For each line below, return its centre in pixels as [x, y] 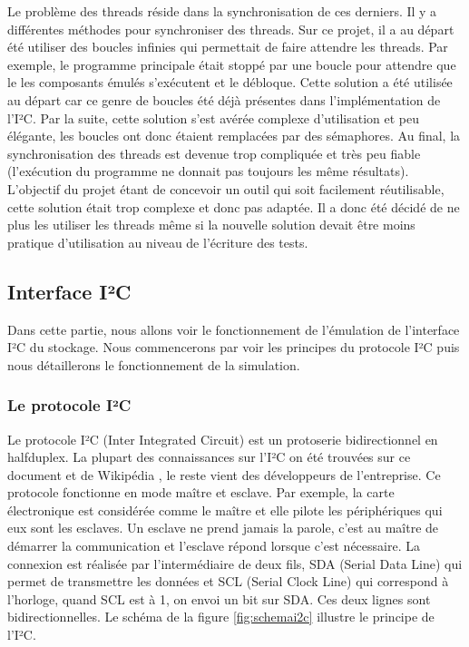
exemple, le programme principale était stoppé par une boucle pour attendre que [232, 64]
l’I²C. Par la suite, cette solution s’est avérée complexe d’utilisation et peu [214, 118]
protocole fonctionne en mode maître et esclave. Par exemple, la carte [201, 492]
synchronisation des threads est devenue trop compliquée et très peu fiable [214, 153]
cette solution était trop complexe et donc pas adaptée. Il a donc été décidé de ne [234, 206]
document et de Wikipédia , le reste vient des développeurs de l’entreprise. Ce [224, 474]
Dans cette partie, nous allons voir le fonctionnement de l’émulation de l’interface [234, 329]
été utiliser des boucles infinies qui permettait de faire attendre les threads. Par [228, 47]
